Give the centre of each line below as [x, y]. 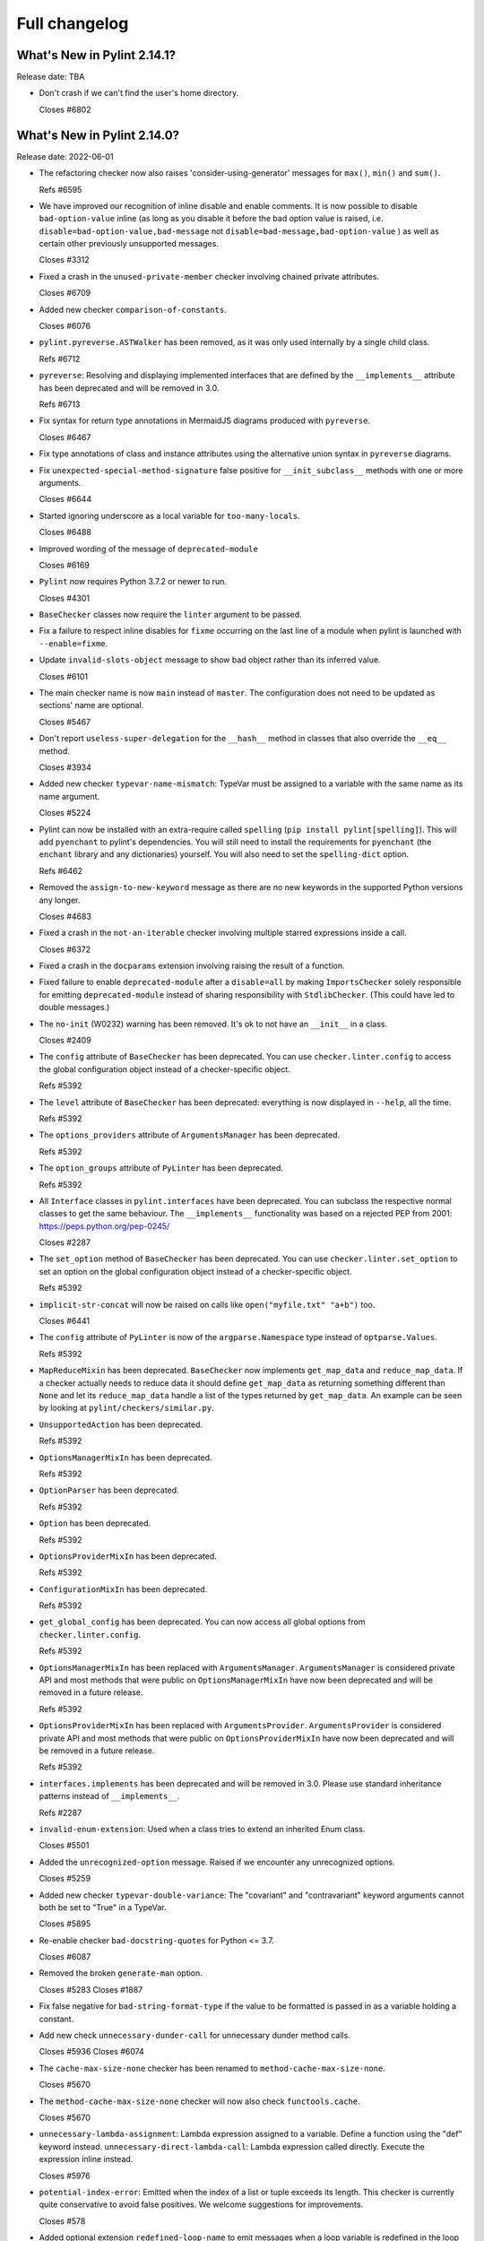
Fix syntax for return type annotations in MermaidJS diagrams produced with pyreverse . [205, 420]
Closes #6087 [65, 1957]
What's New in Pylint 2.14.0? [98, 135]
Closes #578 [62, 2221]
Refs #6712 [60, 359]
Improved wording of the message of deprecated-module [149, 549]
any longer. [60, 900]
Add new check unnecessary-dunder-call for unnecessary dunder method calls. [195, 2036]
